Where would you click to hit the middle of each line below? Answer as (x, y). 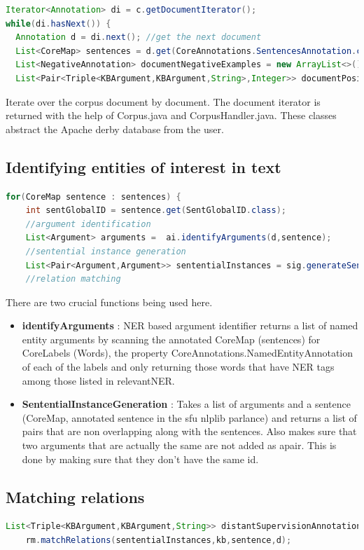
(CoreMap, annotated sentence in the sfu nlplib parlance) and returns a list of (189, 417)
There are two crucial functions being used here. (109, 302)
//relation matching (73, 279)
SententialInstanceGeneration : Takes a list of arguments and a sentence (186, 404)
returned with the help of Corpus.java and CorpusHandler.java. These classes (171, 115)
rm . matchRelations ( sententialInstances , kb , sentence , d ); (159, 541)
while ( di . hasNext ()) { (58, 23)
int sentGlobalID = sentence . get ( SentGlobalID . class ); (156, 211)
